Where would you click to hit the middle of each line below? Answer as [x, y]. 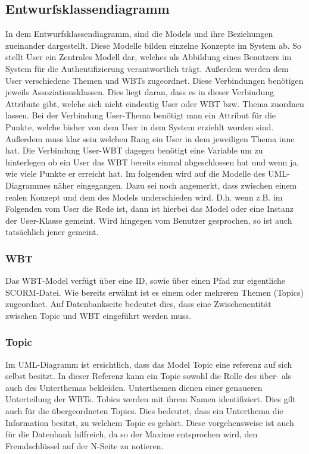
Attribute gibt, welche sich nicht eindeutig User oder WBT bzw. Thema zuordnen [155, 103]
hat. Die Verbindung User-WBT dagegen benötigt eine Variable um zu [134, 150]
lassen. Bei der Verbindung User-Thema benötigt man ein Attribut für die [141, 115]
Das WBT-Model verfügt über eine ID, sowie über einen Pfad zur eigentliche [146, 281]
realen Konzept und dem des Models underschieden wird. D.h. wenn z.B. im [144, 197]
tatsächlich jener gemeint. [52, 232]
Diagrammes [28, 185]
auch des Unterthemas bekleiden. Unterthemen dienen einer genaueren [134, 387]
